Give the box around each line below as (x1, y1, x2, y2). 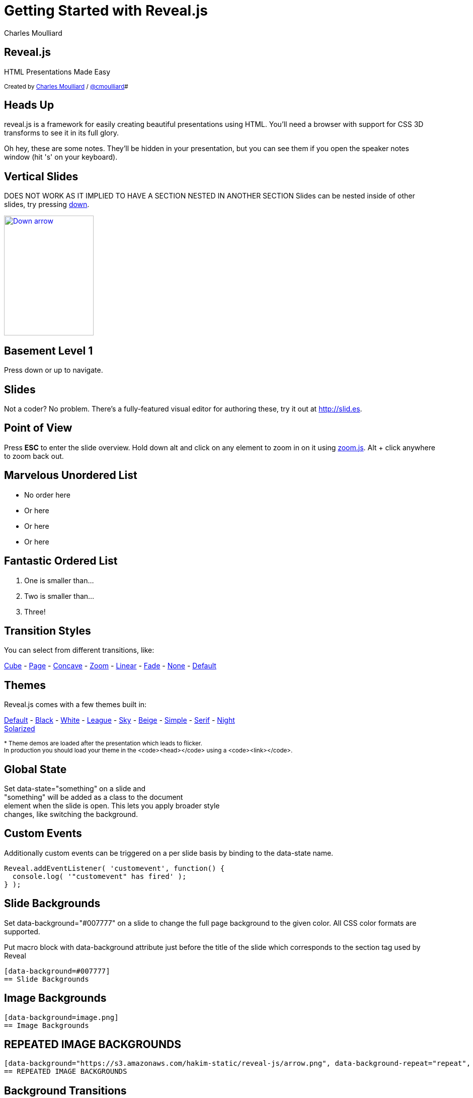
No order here (24, 490, 70, 499)
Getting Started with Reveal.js (4, 2, 208, 19)
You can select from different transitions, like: (4, 646, 154, 655)
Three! (24, 607, 46, 616)
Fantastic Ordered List (4, 555, 118, 568)
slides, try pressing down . (4, 200, 90, 209)
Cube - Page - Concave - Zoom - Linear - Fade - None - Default (4, 661, 216, 670)
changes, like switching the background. (4, 810, 138, 819)
